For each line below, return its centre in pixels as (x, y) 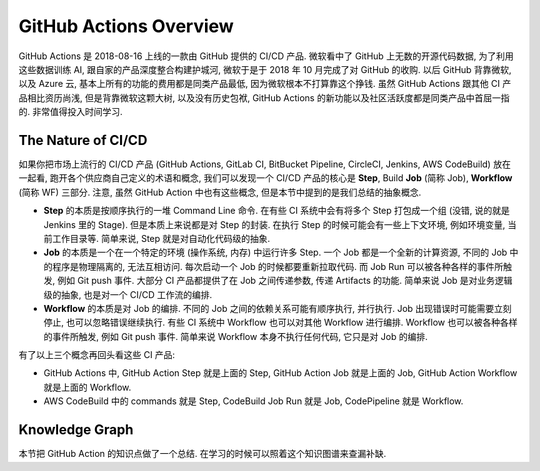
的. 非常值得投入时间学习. (71, 112)
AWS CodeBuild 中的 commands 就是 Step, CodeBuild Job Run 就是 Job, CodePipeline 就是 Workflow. (253, 401)
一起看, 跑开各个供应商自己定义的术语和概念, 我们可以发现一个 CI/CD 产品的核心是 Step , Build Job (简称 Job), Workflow (265, 178)
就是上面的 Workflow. (87, 387)
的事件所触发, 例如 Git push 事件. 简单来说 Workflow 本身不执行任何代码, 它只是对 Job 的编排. (236, 336)
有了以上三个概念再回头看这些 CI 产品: (96, 355)
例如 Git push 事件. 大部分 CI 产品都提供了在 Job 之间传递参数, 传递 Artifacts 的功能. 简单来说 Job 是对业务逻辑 (284, 281)
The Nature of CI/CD (83, 140)
